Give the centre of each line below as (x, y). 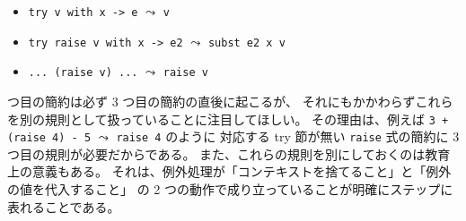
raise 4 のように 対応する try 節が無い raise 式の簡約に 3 (288, 136)
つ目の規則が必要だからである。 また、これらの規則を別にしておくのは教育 (229, 153)
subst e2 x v (246, 42)
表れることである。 (64, 206)
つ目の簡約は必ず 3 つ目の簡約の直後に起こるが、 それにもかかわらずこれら (230, 101)
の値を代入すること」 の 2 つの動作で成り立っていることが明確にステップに (230, 189)
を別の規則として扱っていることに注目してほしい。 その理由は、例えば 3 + (228, 119)
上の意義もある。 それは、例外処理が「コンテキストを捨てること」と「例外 (229, 171)
